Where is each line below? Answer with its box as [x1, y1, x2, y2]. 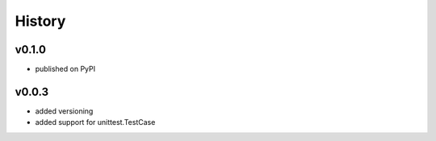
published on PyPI [35, 64, 96, 74]
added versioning [35, 106, 94, 116]
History [15, 12, 66, 30]
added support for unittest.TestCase [35, 118, 156, 127]
